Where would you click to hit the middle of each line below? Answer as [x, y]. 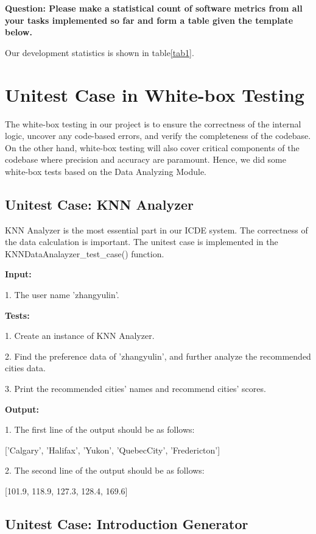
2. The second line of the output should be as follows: [105, 470]
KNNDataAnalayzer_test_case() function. [85, 253]
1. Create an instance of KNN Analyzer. [80, 336]
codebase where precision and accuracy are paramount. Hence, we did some [146, 159]
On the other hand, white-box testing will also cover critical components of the [152, 147]
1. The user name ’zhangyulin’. [62, 295]
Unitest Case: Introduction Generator [127, 523]
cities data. [25, 368]
